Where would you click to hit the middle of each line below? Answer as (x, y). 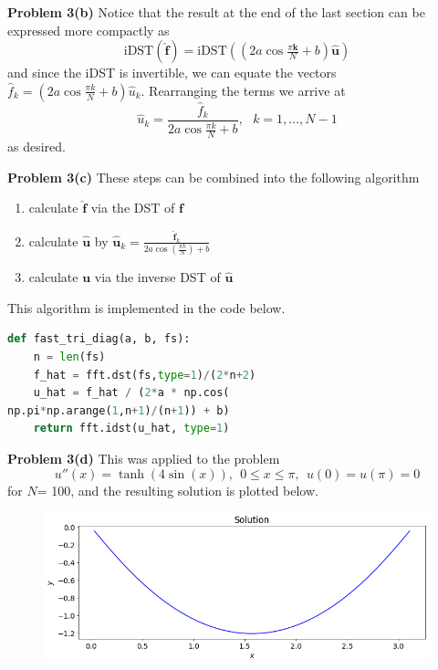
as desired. (36, 147)
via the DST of (133, 208)
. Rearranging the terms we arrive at (243, 90)
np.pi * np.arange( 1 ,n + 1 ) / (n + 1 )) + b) (119, 410)
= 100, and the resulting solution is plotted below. (177, 490)
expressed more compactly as (89, 30)
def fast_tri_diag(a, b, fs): (99, 339)
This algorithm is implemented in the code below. (146, 307)
